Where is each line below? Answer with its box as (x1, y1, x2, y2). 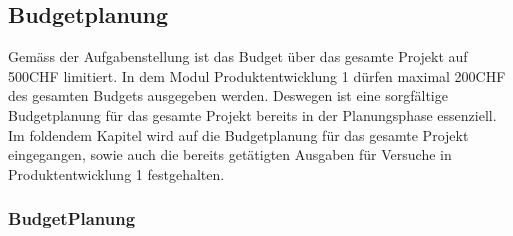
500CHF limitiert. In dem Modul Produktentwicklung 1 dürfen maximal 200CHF (8, 65, 506, 86)
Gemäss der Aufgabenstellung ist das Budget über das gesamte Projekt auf (8, 46, 468, 67)
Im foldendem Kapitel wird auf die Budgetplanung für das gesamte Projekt (8, 124, 469, 145)
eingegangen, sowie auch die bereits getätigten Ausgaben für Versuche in (8, 144, 452, 165)
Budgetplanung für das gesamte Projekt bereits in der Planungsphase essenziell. (8, 104, 497, 125)
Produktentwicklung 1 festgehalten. (8, 163, 225, 184)
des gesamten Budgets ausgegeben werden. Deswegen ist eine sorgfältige (8, 85, 448, 106)
